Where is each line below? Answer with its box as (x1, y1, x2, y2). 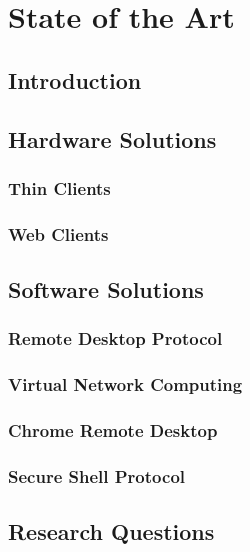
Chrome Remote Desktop (8, 418, 218, 443)
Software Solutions (8, 274, 204, 305)
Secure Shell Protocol (8, 463, 186, 488)
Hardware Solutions (8, 123, 217, 154)
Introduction (8, 64, 142, 95)
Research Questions (8, 516, 215, 547)
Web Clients (8, 221, 109, 246)
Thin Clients (8, 175, 111, 200)
